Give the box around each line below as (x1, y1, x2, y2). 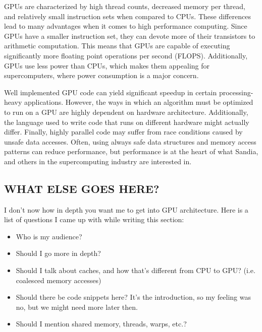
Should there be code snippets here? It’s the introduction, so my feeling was (16, 292, 251, 302)
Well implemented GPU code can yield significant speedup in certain (4, 87, 217, 97)
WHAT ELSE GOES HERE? (4, 180, 160, 196)
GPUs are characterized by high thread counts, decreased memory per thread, (4, 1, 245, 11)
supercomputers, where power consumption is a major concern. (4, 70, 199, 81)
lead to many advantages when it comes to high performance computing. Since (4, 21, 247, 31)
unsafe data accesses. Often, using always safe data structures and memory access (4, 136, 256, 147)
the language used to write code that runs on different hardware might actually (4, 116, 249, 127)
